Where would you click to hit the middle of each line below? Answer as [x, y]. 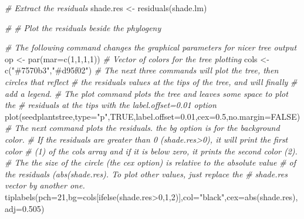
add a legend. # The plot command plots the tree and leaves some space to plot [146, 93]
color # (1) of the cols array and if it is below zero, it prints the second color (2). [151, 151]
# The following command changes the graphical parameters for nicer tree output [151, 47]
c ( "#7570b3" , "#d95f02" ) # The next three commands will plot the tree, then [142, 70]
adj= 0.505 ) [25, 208]
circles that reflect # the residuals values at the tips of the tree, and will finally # [151, 81]
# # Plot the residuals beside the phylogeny [83, 27]
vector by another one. [45, 185]
